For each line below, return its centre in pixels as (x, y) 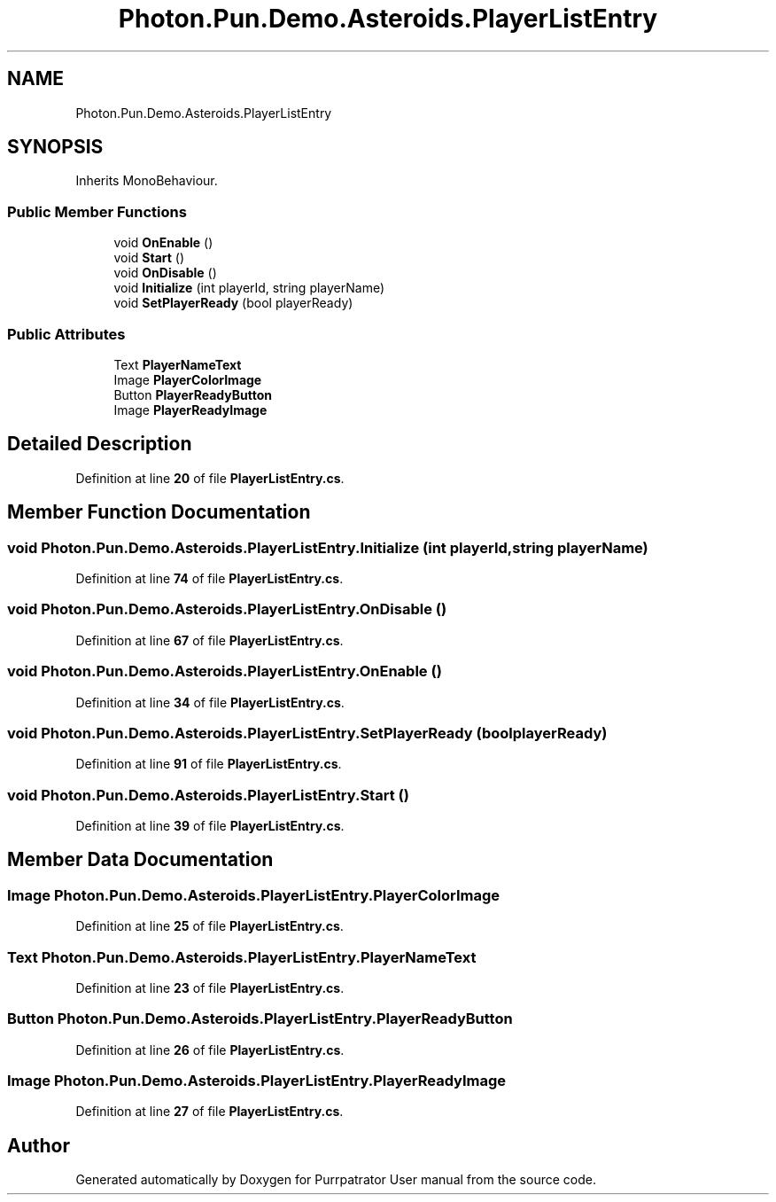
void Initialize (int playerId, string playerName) (249, 288)
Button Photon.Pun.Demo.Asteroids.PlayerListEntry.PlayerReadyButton (260, 1019)
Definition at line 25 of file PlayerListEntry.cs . (210, 926)
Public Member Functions (97, 211)
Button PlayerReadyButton (193, 394)
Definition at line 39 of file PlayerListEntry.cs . (210, 826)
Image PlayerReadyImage (190, 410)
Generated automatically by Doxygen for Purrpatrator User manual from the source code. (336, 1180)
